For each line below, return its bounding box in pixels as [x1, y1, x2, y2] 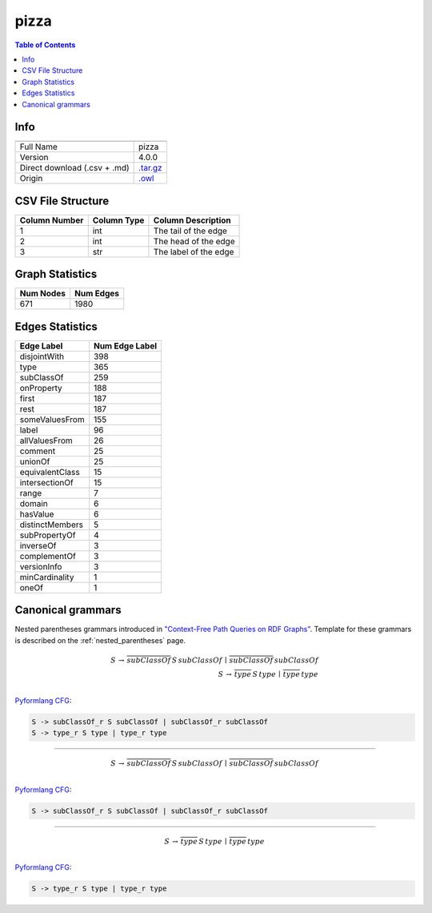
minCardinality [19, 571, 74, 582]
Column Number [19, 215, 84, 226]
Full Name [19, 141, 58, 152]
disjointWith [19, 351, 65, 362]
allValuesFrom [19, 435, 74, 446]
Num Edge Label [93, 340, 158, 352]
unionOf [19, 456, 50, 467]
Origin [19, 173, 43, 184]
